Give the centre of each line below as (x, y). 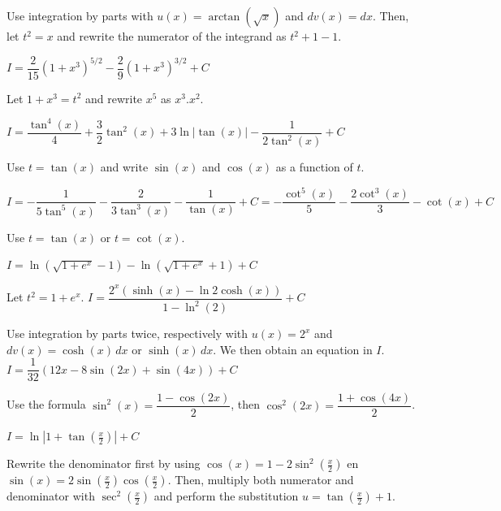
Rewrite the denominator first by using (104, 463)
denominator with (51, 496)
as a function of (314, 167)
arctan (224, 17)
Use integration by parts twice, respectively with (127, 333)
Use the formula (46, 404)
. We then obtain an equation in (293, 349)
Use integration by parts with (80, 15)
